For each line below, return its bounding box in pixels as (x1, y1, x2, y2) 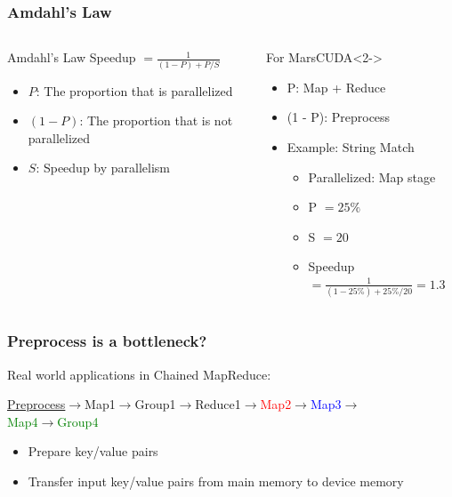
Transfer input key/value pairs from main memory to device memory (28, 471, 404, 490)
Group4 (57, 412, 99, 430)
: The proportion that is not (79, 111, 233, 130)
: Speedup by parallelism (36, 158, 171, 177)
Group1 (134, 395, 176, 413)
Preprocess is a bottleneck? (7, 330, 207, 352)
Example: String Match (287, 138, 415, 156)
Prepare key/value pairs (28, 442, 158, 461)
